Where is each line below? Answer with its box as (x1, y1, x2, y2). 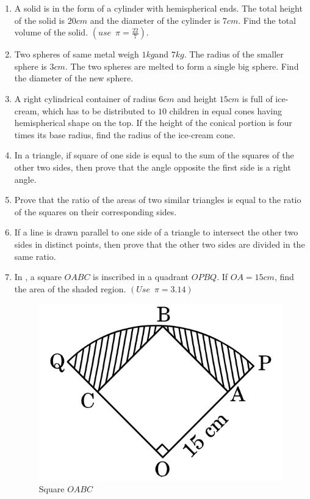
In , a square (14, 270, 62, 283)
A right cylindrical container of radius (14, 92, 156, 105)
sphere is (14, 59, 47, 72)
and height (177, 92, 217, 105)
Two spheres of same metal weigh (14, 48, 139, 61)
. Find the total (238, 13, 296, 26)
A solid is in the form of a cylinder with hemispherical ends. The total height (14, 2, 303, 14)
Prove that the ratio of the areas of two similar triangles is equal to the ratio (14, 193, 301, 206)
